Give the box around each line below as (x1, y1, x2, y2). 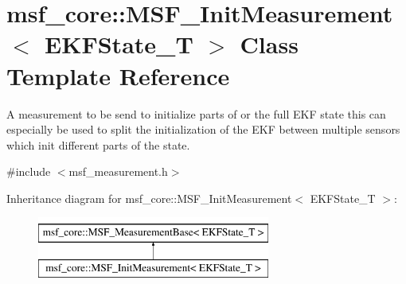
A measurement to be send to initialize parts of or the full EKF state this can (6, 105, 386, 122)
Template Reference (6, 59, 230, 91)
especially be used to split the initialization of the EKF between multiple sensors (6, 121, 400, 138)
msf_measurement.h (68, 163, 168, 180)
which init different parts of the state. (6, 136, 190, 153)
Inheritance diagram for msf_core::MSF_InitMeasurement (6, 189, 292, 206)
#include (6, 163, 51, 180)
